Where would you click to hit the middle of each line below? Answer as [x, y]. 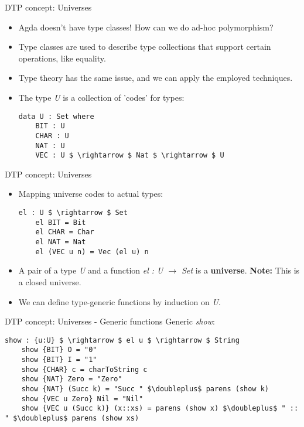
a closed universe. [50, 281]
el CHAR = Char [65, 232]
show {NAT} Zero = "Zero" [72, 379]
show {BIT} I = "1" [59, 360]
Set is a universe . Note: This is [241, 270]
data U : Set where [56, 116]
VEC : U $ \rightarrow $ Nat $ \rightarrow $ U [130, 156]
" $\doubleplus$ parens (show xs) [72, 418]
